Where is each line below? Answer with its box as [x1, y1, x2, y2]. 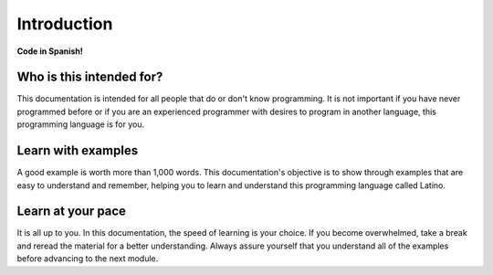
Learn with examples [16, 143, 139, 159]
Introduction [16, 14, 113, 34]
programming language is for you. [16, 119, 145, 130]
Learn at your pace [16, 204, 127, 219]
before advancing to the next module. [16, 253, 159, 264]
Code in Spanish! [16, 46, 84, 57]
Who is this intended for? [16, 69, 163, 85]
